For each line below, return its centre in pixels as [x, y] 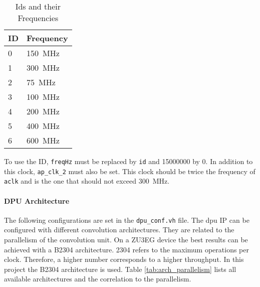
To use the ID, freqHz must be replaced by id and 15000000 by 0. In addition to [128, 161]
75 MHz [41, 82]
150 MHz [43, 53]
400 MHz [43, 126]
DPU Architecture [37, 200]
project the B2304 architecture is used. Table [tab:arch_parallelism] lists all [120, 269]
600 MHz [43, 140]
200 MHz [43, 111]
